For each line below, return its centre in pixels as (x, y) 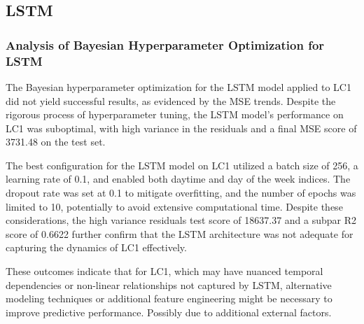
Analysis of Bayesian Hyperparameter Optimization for (165, 44)
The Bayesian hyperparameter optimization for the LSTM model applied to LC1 (178, 86)
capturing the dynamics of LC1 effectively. (96, 247)
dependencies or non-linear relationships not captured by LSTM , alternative (169, 284)
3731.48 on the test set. (56, 142)
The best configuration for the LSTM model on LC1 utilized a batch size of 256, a (182, 165)
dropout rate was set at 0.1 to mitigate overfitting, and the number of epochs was (181, 193)
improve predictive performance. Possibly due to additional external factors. (169, 312)
